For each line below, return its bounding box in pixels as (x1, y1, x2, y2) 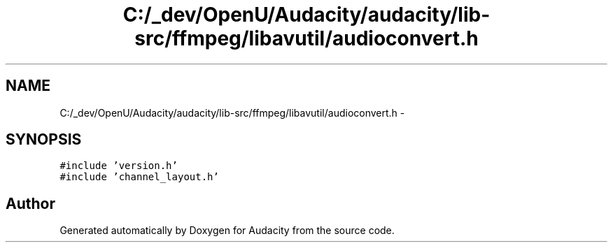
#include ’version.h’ (59, 160, 178, 172)
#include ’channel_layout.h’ (59, 171, 219, 183)
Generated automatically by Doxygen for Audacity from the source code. (59, 224, 395, 237)
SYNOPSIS (6, 131, 82, 149)
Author (6, 194, 55, 212)
